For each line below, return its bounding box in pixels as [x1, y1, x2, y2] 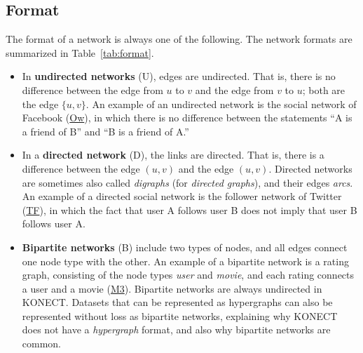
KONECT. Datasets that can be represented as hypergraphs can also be [22, 295, 333, 309]
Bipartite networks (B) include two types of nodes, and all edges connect [22, 239, 348, 254]
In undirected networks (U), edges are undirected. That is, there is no [22, 69, 336, 84]
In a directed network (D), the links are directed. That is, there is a [22, 147, 324, 162]
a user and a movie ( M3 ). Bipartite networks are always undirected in [22, 281, 322, 295]
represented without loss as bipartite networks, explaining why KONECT [22, 308, 338, 323]
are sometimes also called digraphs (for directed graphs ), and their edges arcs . [22, 175, 353, 189]
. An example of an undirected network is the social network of [85, 96, 357, 111]
